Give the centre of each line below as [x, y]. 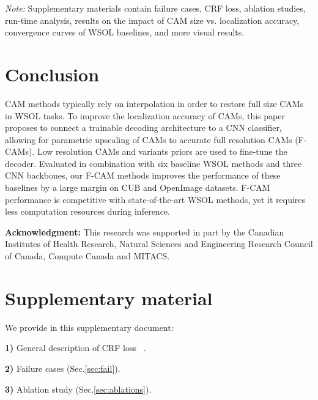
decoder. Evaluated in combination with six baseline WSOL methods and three [153, 163]
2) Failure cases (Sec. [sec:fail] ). [63, 368]
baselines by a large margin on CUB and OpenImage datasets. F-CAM [138, 187]
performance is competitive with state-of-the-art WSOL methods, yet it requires [155, 199]
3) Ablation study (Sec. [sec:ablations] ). [78, 389]
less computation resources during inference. [87, 211]
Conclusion [52, 74]
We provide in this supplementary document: [89, 327]
